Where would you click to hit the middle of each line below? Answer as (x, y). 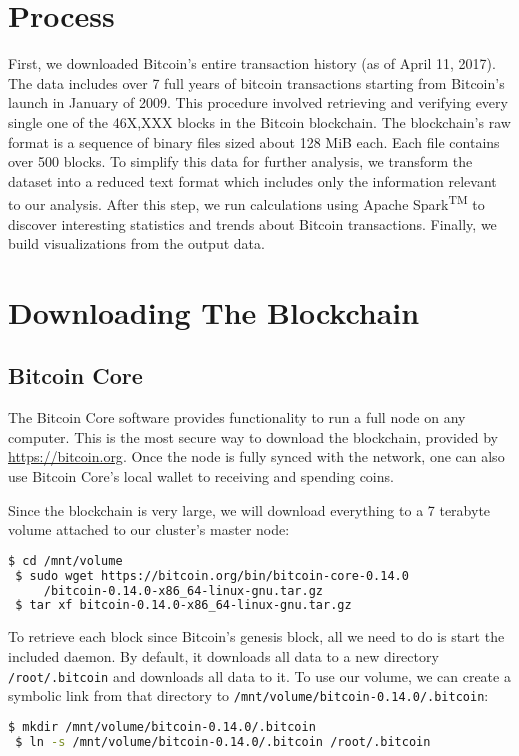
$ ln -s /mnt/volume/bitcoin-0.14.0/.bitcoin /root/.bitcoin (223, 741)
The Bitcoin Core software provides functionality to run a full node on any (237, 417)
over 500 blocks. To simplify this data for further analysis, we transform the (240, 161)
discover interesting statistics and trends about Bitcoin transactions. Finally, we (252, 223)
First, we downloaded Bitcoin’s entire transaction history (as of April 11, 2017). (252, 63)
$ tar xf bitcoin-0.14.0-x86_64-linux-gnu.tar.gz (183, 605)
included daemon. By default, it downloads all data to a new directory (223, 655)
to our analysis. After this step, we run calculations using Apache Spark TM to (246, 202)
